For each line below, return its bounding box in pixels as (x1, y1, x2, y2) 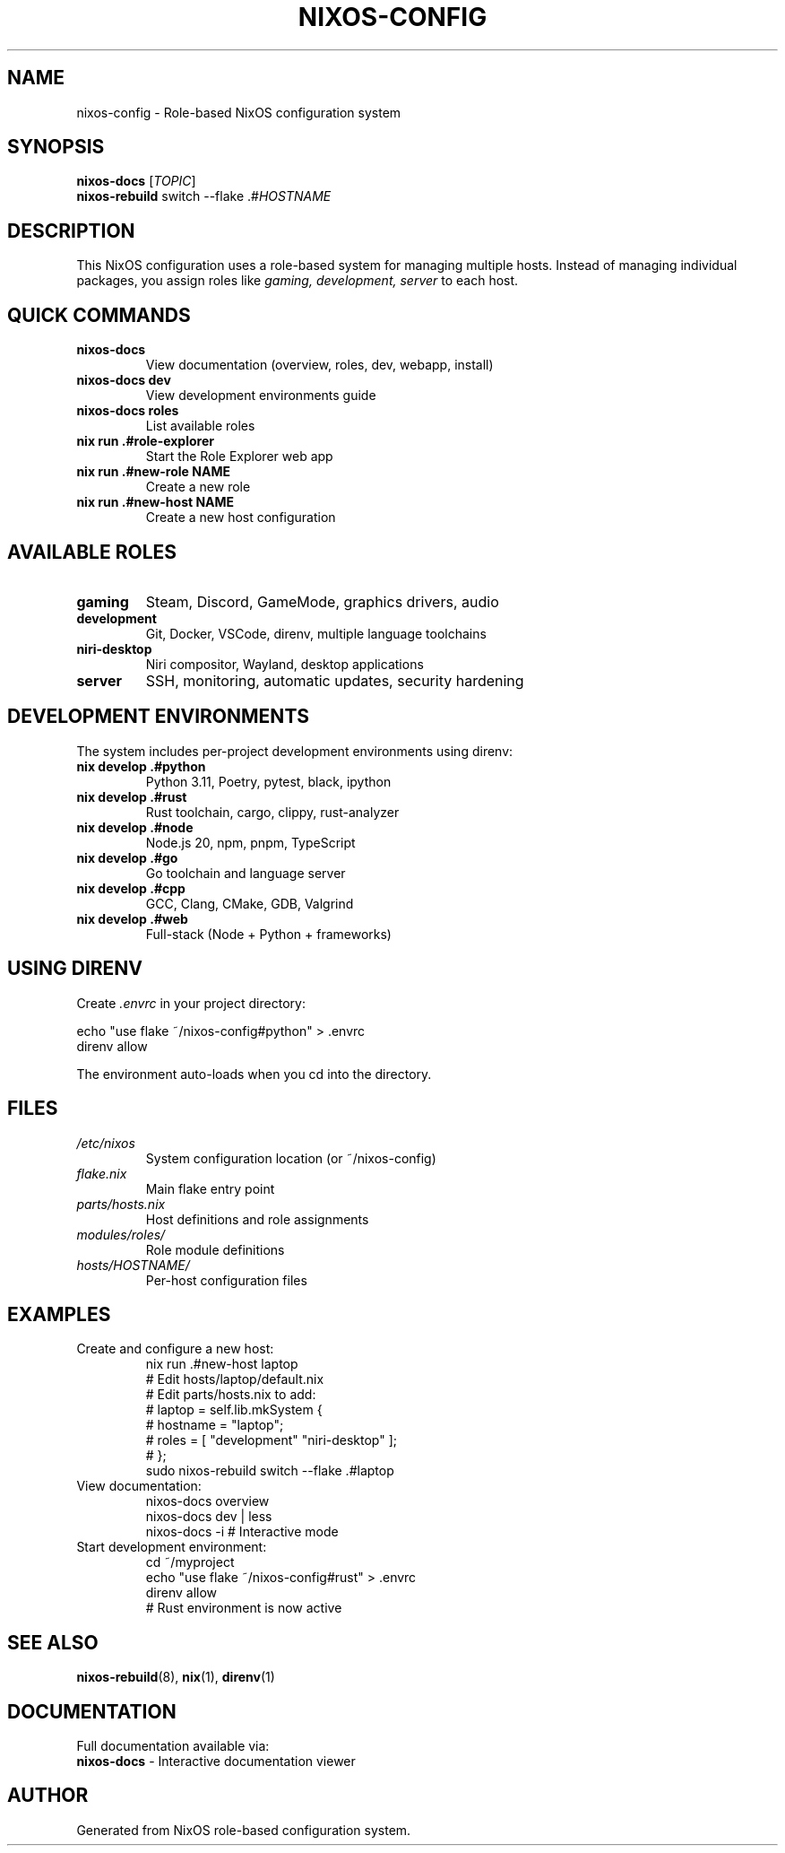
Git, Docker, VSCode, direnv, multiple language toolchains (145, 625, 487, 641)
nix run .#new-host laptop (145, 1356, 298, 1372)
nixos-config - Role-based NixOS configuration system (76, 104, 401, 120)
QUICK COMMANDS (7, 303, 191, 326)
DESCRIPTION (7, 219, 135, 242)
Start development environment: (76, 1539, 267, 1555)
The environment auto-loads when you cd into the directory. (76, 1066, 432, 1082)
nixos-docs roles (76, 403, 179, 419)
